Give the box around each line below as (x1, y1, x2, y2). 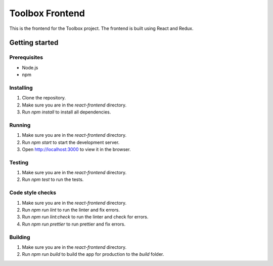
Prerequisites (9, 54, 43, 61)
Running (9, 122, 31, 129)
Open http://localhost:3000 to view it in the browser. (22, 146, 131, 152)
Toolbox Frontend (9, 8, 85, 19)
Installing (9, 84, 33, 91)
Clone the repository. (22, 95, 66, 101)
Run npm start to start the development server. (22, 139, 120, 145)
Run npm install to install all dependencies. (22, 109, 111, 115)
